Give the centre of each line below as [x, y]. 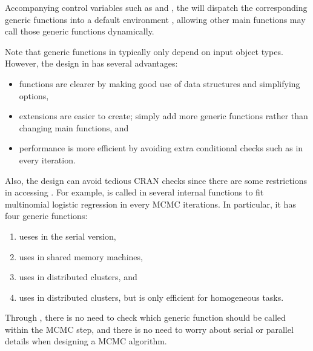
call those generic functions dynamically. [80, 31]
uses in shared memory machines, [81, 256]
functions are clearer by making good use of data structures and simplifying [160, 83]
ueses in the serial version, [68, 236]
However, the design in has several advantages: [91, 63]
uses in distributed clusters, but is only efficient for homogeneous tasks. [151, 297]
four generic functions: [46, 216]
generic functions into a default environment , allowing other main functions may [155, 19]
